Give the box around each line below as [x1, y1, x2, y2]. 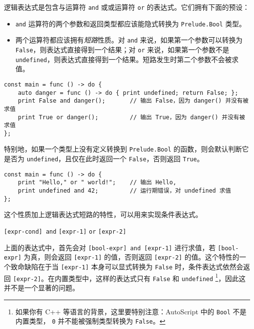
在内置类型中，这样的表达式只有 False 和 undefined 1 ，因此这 [47, 271, 246, 283]
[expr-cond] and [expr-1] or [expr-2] [4, 228, 127, 235]
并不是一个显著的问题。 [4, 282, 79, 292]
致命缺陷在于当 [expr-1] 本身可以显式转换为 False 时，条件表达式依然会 [10, 261, 243, 271]
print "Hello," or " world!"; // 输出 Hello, [18, 179, 177, 186]
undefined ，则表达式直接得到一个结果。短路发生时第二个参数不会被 [15, 54, 232, 64]
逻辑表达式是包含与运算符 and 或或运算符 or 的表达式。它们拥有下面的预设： [4, 2, 250, 12]
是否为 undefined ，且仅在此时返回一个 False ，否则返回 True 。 [4, 154, 204, 164]
